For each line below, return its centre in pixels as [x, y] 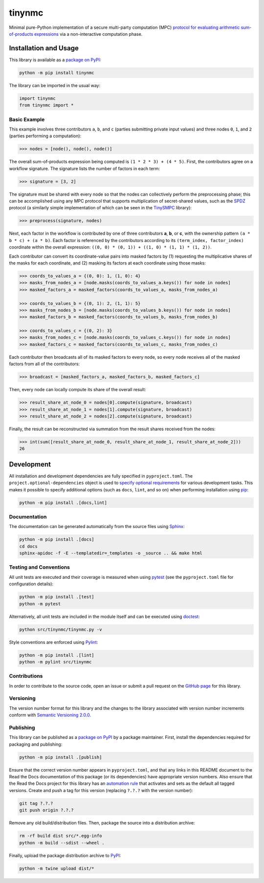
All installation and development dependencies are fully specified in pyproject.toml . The [101, 476]
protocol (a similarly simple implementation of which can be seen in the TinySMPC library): [100, 208]
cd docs [28, 546]
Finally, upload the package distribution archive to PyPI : [65, 855]
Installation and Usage [44, 48]
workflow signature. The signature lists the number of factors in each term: [85, 168]
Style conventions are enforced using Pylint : [54, 642]
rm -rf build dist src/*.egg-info [61, 836]
